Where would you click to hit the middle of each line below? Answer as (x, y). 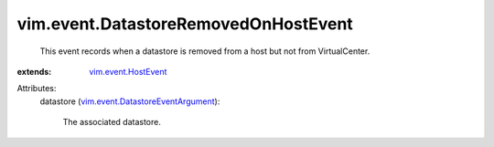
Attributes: (37, 89)
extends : (34, 71)
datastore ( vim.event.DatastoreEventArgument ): (130, 101)
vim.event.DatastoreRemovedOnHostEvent (185, 24)
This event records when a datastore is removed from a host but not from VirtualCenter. (205, 51)
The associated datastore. (112, 122)
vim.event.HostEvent (128, 71)
